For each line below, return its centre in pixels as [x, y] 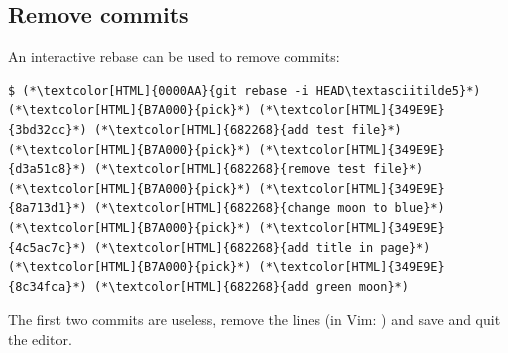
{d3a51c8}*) [47, 169]
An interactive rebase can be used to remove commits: [174, 56]
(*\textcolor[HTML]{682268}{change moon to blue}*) [269, 208]
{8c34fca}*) [47, 286]
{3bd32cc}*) [47, 129]
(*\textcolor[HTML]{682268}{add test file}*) [247, 129]
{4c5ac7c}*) [47, 247]
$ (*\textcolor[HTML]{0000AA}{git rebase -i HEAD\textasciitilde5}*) [244, 90]
